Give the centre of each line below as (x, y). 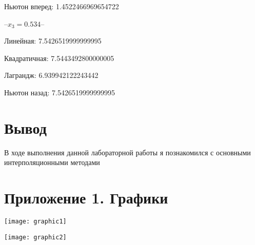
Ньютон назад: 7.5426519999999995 (60, 92)
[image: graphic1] (35, 221)
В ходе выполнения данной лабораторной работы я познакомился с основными (128, 152)
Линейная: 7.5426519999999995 (53, 41)
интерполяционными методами (52, 162)
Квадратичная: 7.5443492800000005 (59, 58)
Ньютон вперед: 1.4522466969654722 (62, 6)
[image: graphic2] (35, 237)
